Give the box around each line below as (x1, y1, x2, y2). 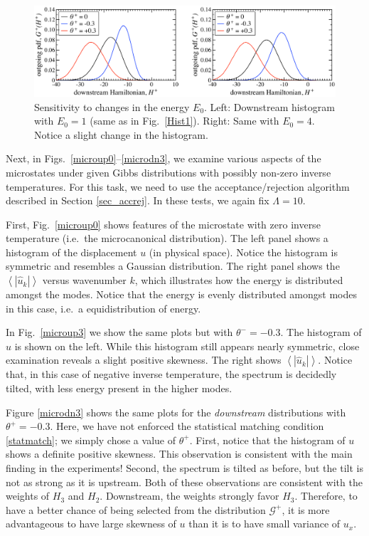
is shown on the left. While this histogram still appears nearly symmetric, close (14, 338, 360, 353)
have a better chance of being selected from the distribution (6, 502, 266, 517)
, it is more (282, 502, 330, 517)
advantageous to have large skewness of (6, 516, 176, 531)
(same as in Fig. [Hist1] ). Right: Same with (90, 113, 279, 128)
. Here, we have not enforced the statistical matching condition (50, 419, 324, 433)
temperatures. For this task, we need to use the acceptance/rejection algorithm (6, 179, 350, 194)
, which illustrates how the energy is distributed (134, 273, 343, 288)
